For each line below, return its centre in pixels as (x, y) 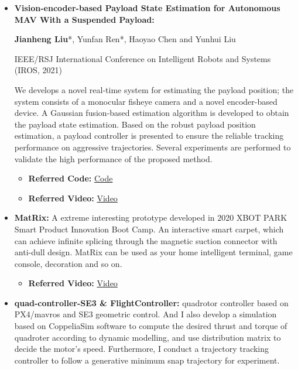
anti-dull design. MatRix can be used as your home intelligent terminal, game (153, 252)
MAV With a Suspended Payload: (84, 19)
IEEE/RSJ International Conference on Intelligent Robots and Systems (143, 58)
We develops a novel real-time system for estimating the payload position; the (154, 89)
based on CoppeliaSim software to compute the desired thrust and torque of (151, 326)
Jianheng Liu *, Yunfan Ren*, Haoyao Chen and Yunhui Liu (125, 39)
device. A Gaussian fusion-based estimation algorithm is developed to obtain (152, 113)
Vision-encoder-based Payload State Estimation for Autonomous (147, 8)
